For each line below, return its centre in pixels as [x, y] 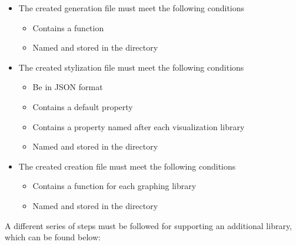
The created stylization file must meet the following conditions [131, 67]
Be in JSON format [68, 87]
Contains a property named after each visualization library [139, 126]
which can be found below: [53, 237]
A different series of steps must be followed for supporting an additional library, [149, 225]
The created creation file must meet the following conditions [127, 166]
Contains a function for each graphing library [114, 186]
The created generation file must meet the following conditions [132, 8]
